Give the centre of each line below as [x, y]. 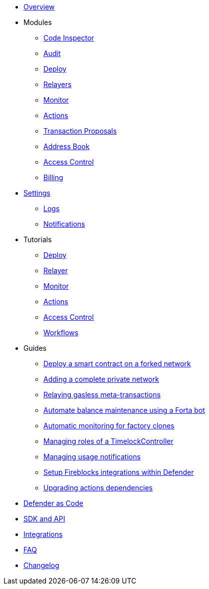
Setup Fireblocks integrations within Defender [119, 472]
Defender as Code [53, 503]
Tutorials [38, 239]
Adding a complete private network [101, 379]
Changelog [41, 565]
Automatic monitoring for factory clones [109, 426]
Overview [39, 7]
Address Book [67, 146]
